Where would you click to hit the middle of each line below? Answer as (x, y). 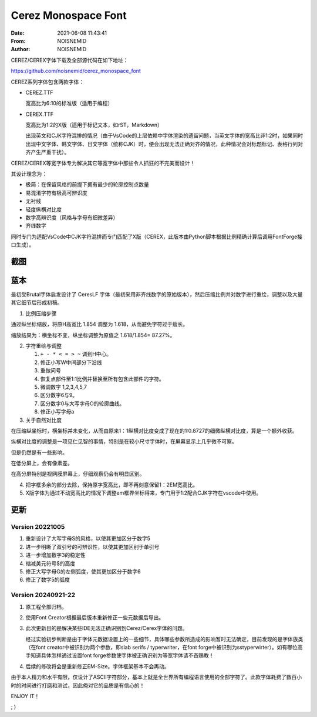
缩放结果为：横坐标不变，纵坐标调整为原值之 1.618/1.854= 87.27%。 (93, 335)
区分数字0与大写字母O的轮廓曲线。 (82, 403)
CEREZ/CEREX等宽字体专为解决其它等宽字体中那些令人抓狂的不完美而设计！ (103, 163)
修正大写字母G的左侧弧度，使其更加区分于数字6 (83, 571)
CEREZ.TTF (39, 92)
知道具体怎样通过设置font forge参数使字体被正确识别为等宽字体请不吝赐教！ (122, 655)
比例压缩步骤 (41, 313)
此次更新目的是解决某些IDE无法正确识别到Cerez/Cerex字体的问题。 (107, 628)
